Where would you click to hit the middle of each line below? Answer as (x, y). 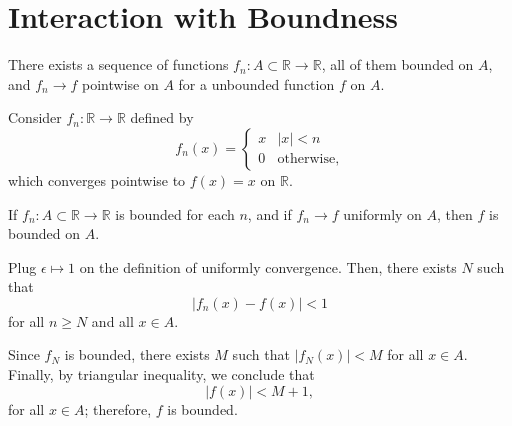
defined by (162, 117)
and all (112, 320)
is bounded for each (175, 213)
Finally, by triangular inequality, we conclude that (161, 374)
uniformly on (382, 213)
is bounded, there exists (137, 354)
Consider (35, 117)
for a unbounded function (256, 83)
